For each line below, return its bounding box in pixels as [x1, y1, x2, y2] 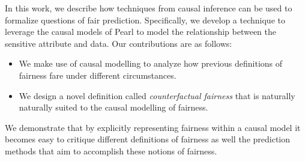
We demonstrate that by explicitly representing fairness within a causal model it [5, 121, 301, 133]
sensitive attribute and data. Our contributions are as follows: [5, 37, 232, 49]
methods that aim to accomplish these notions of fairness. [5, 144, 217, 157]
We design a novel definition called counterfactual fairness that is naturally [19, 89, 295, 102]
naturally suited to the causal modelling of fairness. [19, 101, 208, 114]
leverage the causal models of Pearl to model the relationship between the [5, 25, 277, 38]
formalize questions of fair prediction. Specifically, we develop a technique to [5, 13, 285, 26]
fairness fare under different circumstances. [19, 68, 177, 81]
